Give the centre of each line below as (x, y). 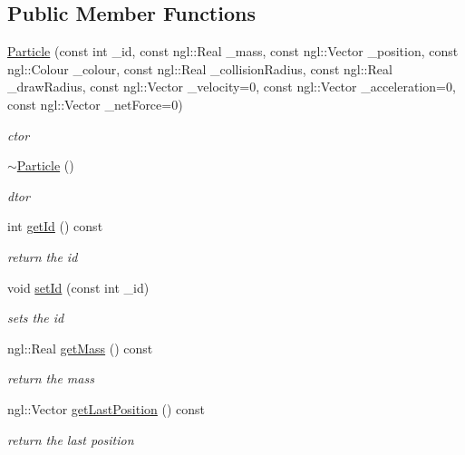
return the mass (51, 378)
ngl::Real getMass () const (80, 348)
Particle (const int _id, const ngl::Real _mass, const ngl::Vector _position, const (233, 51)
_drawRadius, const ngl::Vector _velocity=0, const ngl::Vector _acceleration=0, (232, 87)
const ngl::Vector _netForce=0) (95, 104)
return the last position (71, 439)
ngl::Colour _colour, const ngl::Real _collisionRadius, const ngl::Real (200, 68)
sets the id (36, 318)
